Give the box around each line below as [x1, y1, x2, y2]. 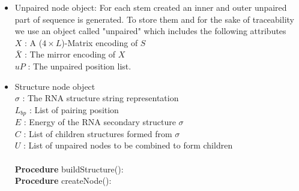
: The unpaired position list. [28, 59, 131, 72]
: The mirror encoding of [25, 48, 116, 60]
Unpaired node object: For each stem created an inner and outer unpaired [14, 1, 287, 13]
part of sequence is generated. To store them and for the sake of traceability [14, 13, 294, 25]
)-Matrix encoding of [61, 36, 138, 48]
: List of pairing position [29, 103, 119, 116]
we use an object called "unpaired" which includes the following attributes [14, 25, 286, 37]
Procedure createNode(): [14, 174, 112, 187]
